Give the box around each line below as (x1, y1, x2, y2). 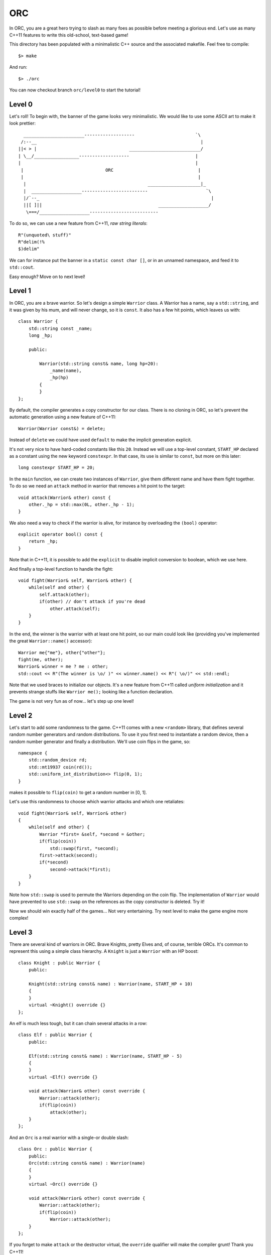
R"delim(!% (18, 239, 45, 245)
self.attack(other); (39, 591, 90, 597)
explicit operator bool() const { (18, 532, 103, 537)
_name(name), (50, 368, 82, 373)
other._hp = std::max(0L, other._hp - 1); (28, 501, 135, 507)
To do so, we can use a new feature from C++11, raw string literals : (9, 220, 148, 226)
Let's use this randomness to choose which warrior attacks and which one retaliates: (9, 799, 185, 805)
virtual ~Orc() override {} (28, 1181, 98, 1187)
